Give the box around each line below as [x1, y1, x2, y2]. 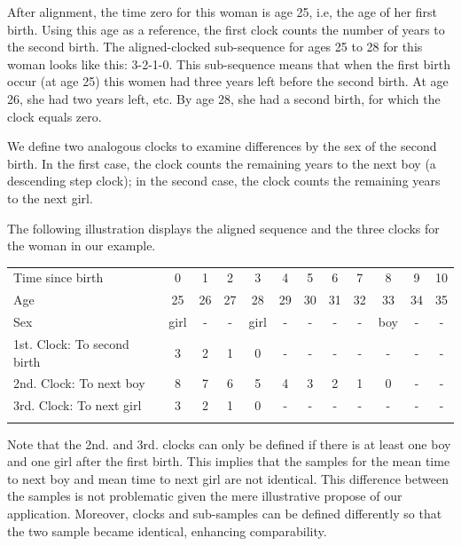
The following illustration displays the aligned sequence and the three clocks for [7, 218, 440, 237]
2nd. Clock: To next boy [13, 374, 145, 392]
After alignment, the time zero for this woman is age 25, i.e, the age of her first [7, 3, 437, 20]
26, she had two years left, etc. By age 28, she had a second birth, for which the [7, 89, 441, 107]
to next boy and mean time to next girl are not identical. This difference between [7, 469, 449, 487]
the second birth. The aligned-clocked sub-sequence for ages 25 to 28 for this [7, 37, 423, 56]
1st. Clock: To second [13, 335, 129, 352]
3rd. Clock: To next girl [13, 396, 142, 415]
